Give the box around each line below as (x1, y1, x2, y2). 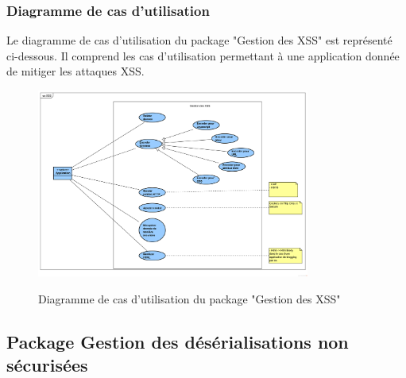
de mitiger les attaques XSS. (6, 63, 145, 79)
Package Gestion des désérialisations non (6, 329, 349, 353)
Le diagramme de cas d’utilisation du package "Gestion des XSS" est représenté (6, 32, 392, 48)
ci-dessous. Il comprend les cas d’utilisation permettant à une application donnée (6, 47, 400, 64)
